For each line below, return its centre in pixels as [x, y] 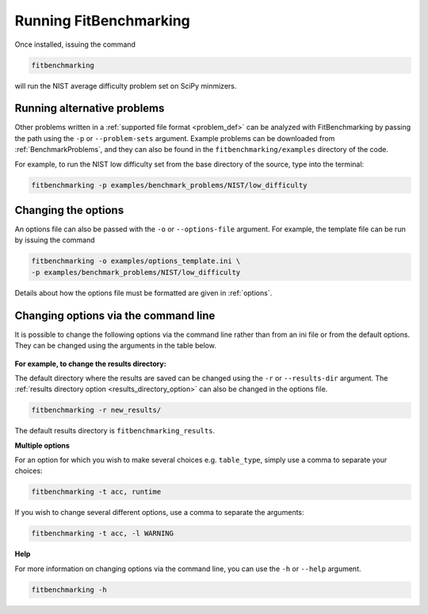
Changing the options [69, 210]
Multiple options [42, 445]
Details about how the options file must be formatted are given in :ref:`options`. [143, 292]
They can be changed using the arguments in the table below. [116, 345]
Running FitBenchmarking [102, 21]
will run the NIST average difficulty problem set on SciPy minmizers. [126, 86]
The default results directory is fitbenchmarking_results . [115, 431]
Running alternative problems [90, 108]
